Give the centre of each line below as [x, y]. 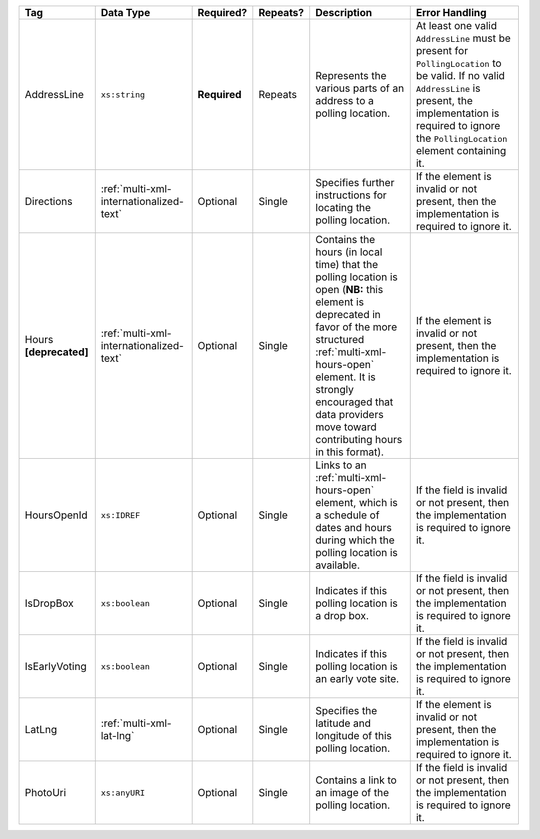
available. [337, 565]
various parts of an [360, 88]
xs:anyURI [122, 792]
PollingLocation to [458, 63]
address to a [344, 100]
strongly [334, 389]
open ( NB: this [349, 289]
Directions [48, 201]
